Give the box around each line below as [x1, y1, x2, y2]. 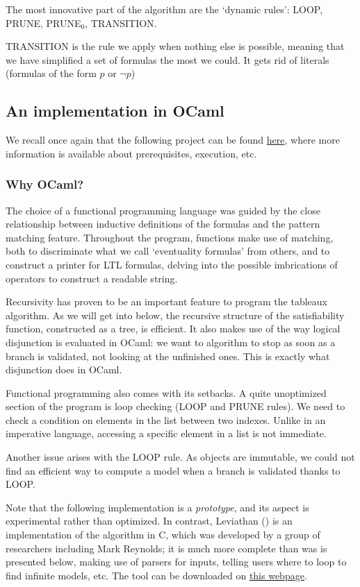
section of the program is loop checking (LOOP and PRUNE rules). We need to [6, 399, 345, 414]
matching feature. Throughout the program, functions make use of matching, [6, 230, 334, 244]
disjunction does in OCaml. [6, 362, 122, 377]
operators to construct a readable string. [6, 271, 178, 285]
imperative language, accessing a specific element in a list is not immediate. [6, 426, 327, 441]
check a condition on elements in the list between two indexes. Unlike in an [6, 412, 326, 427]
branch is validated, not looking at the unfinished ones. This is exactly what [6, 348, 330, 363]
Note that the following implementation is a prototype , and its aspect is [6, 500, 309, 514]
